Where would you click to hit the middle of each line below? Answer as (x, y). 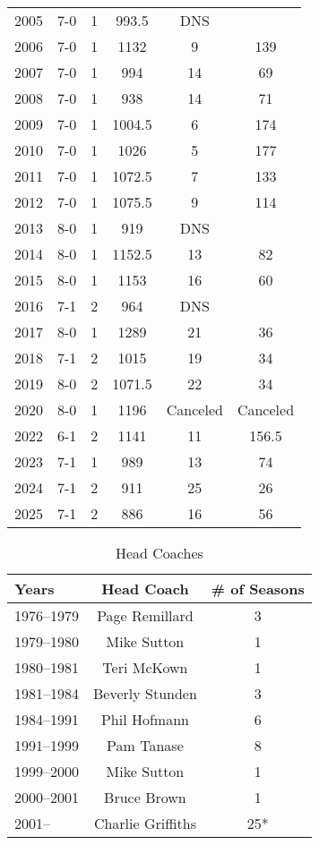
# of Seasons (258, 589)
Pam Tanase (145, 745)
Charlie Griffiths (145, 823)
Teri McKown (145, 667)
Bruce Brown (145, 797)
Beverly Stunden (145, 693)
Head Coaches (159, 553)
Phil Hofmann (145, 719)
